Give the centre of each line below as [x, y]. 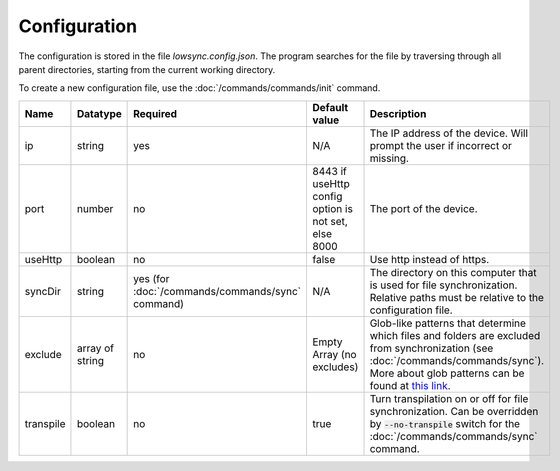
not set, [330, 221]
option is [332, 208]
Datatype [99, 113]
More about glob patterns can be [447, 373]
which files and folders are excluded [455, 335]
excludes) [335, 367]
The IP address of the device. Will [449, 133]
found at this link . [410, 385]
